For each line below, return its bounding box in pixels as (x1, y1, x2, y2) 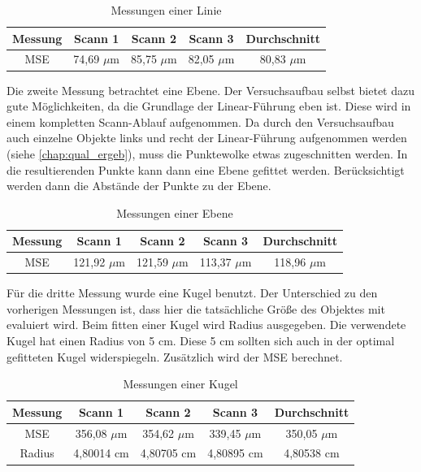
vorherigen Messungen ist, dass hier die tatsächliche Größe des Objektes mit (7, 300, 385, 317)
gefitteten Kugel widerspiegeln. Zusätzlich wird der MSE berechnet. (7, 348, 343, 365)
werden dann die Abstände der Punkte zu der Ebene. (7, 177, 271, 194)
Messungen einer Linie (111, 2, 222, 18)
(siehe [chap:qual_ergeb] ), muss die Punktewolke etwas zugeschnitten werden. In (7, 145, 408, 162)
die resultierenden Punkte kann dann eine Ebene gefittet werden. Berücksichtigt (7, 161, 405, 178)
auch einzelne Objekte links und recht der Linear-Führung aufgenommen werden (7, 129, 407, 146)
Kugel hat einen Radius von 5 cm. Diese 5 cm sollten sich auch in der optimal (7, 332, 395, 349)
